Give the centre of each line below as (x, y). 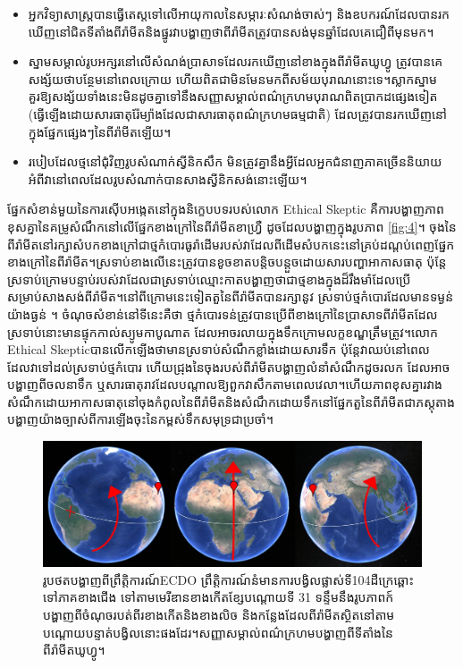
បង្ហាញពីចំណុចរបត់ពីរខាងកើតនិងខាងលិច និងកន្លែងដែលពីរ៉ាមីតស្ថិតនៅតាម (219, 615)
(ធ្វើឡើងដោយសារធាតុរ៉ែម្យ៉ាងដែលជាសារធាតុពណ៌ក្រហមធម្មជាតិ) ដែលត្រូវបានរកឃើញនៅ (237, 113)
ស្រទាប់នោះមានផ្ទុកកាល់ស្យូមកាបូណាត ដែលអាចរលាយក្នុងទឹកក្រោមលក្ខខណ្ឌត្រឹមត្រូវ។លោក (223, 331)
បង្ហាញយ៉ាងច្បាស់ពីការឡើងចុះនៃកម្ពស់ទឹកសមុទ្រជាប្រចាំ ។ (140, 419)
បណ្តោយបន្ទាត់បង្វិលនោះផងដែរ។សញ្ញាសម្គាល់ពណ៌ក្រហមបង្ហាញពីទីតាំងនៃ (218, 632)
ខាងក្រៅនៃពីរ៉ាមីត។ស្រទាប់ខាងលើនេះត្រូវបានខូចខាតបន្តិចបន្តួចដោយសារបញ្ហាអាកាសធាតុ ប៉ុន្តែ (227, 262)
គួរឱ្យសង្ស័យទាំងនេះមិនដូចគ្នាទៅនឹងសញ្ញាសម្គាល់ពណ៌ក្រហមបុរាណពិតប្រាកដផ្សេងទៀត (233, 96)
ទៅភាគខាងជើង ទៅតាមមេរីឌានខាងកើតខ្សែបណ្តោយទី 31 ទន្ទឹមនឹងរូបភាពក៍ (219, 597)
